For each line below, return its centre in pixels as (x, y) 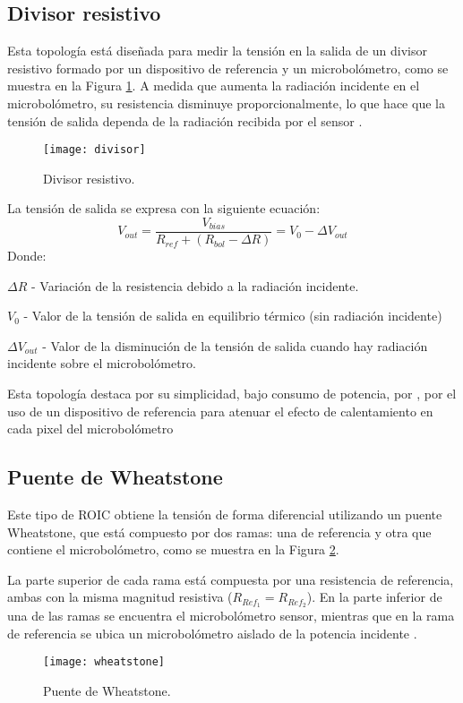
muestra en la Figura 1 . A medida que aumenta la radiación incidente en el (214, 86)
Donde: (27, 256)
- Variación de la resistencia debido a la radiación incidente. (195, 285)
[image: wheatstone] (104, 662)
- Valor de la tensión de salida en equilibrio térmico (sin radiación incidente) (233, 316)
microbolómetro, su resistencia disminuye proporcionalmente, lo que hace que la (226, 103)
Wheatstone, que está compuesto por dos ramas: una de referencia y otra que (219, 532)
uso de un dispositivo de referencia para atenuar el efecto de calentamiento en (220, 411)
